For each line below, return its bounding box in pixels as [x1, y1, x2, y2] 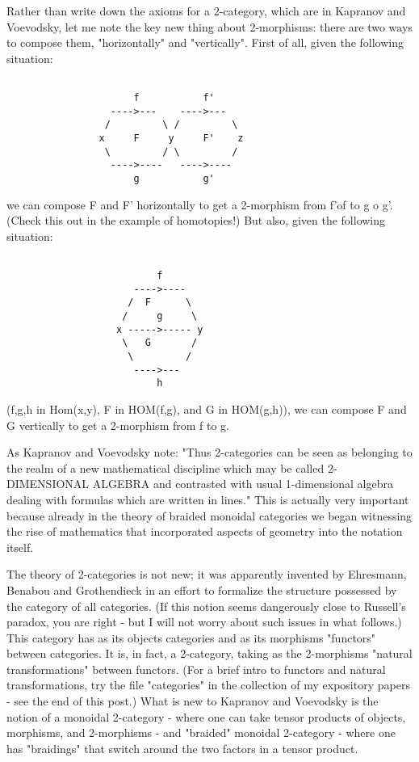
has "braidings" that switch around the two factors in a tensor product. [6, 739, 358, 756]
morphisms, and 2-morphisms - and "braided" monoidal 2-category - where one [6, 724, 396, 741]
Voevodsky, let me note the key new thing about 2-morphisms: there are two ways [6, 18, 413, 35]
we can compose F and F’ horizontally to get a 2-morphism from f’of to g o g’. [6, 196, 393, 213]
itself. [6, 538, 34, 555]
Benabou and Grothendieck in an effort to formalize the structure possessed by [6, 581, 397, 598]
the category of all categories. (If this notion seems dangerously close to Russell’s [6, 597, 406, 614]
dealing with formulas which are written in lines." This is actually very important [6, 490, 409, 507]
